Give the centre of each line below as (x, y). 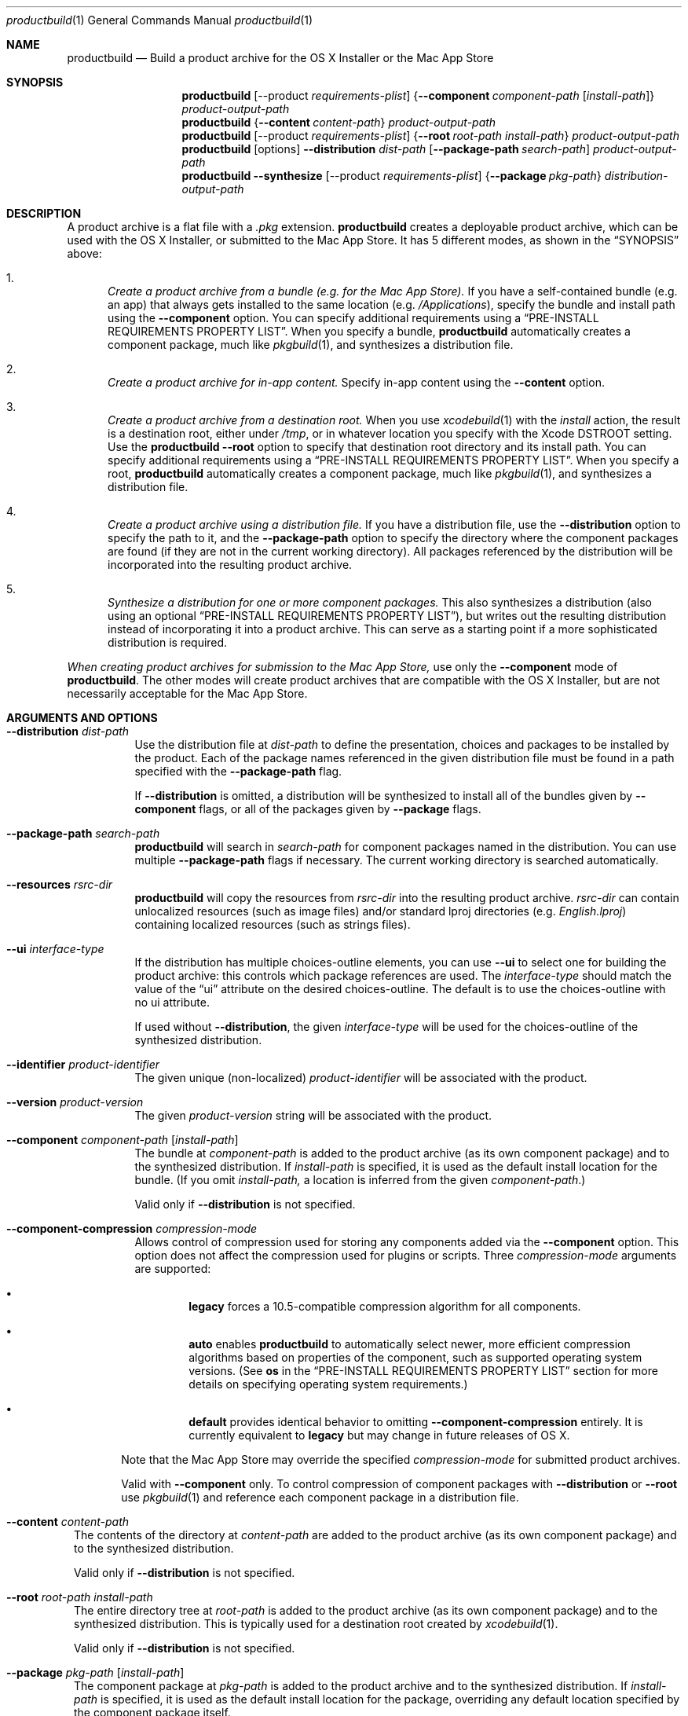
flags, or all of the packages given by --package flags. (340, 809)
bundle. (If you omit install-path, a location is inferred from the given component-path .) (360, 1180)
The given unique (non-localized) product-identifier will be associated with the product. (361, 1078)
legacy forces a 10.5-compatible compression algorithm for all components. (385, 1306)
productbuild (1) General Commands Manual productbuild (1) (160, 20)
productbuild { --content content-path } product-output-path (339, 122)
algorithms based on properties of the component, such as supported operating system (415, 1357)
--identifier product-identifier (83, 1064)
